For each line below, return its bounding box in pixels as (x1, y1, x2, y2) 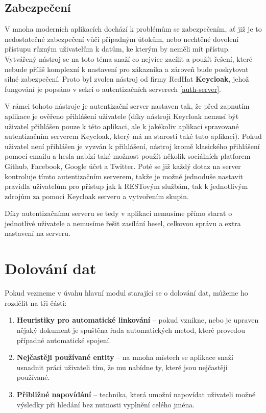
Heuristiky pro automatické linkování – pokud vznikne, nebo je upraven (16, 314, 259, 325)
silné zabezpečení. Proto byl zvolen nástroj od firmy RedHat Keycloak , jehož (5, 74, 249, 84)
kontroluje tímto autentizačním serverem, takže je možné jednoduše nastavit (5, 171, 243, 181)
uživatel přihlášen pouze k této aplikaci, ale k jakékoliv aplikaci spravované (5, 120, 239, 131)
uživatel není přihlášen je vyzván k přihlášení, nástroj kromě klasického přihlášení (5, 140, 260, 151)
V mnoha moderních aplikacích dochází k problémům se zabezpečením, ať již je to (5, 23, 262, 34)
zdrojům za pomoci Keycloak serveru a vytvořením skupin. (5, 190, 189, 201)
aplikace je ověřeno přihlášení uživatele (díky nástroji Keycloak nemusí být (5, 110, 239, 121)
